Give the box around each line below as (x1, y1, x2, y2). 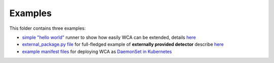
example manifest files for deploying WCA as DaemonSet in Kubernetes (22, 48, 172, 54)
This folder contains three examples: (9, 25, 86, 31)
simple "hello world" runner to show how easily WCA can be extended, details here (22, 34, 196, 40)
